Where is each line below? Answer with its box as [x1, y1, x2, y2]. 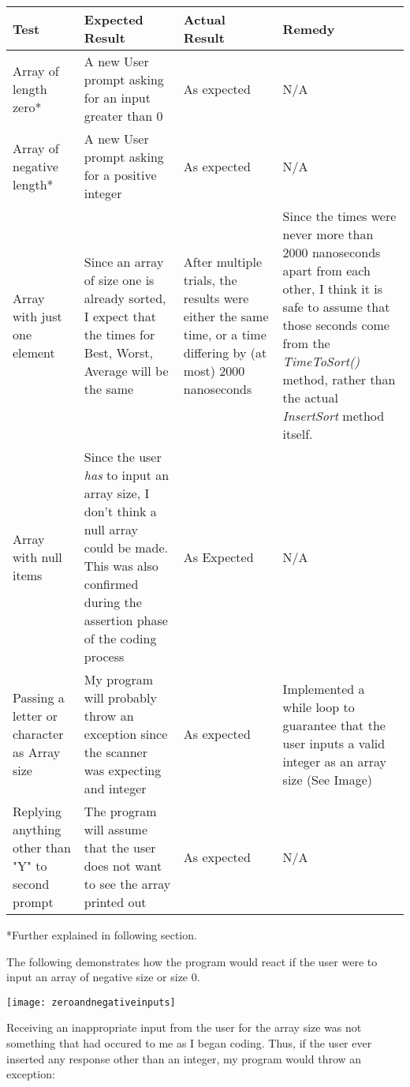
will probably [84, 688, 157, 707]
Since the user [84, 448, 162, 466]
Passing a [13, 688, 65, 707]
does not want [84, 856, 162, 875]
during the [84, 593, 142, 611]
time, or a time [183, 324, 266, 343]
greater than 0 [84, 107, 163, 125]
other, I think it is [282, 279, 382, 298]
